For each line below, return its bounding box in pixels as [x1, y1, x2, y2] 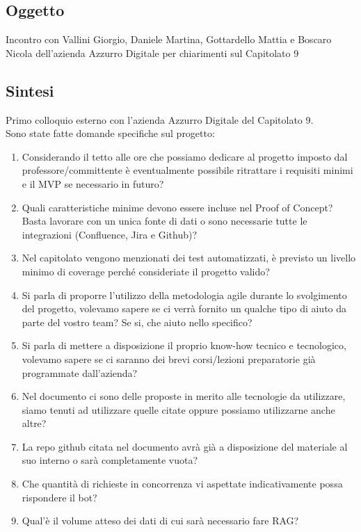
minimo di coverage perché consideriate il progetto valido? [22, 264, 270, 278]
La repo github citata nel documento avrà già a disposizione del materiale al [22, 439, 348, 453]
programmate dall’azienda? [22, 365, 138, 380]
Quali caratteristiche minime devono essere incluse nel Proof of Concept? [22, 200, 333, 214]
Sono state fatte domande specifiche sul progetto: [6, 126, 215, 140]
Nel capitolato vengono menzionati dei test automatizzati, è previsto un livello [22, 250, 356, 265]
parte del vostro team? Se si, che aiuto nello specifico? [22, 314, 252, 329]
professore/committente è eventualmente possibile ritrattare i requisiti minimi [22, 163, 353, 177]
